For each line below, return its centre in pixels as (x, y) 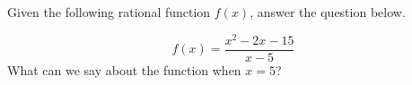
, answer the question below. (328, 12)
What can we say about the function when (124, 69)
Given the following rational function (109, 12)
